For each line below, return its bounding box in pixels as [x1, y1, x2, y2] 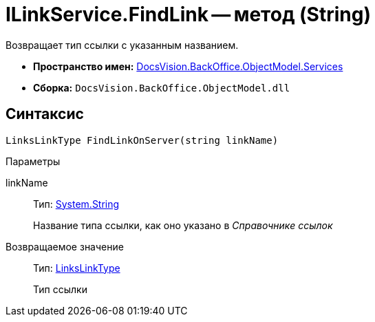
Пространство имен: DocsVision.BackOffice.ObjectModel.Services [33, 60, 343, 72]
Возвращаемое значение [6, 240, 124, 253]
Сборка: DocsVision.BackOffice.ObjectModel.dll [33, 81, 290, 94]
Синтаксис [6, 105, 84, 123]
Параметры [6, 155, 61, 167]
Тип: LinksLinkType [33, 261, 120, 274]
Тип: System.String [33, 197, 120, 210]
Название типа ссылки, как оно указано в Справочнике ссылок [33, 219, 333, 231]
